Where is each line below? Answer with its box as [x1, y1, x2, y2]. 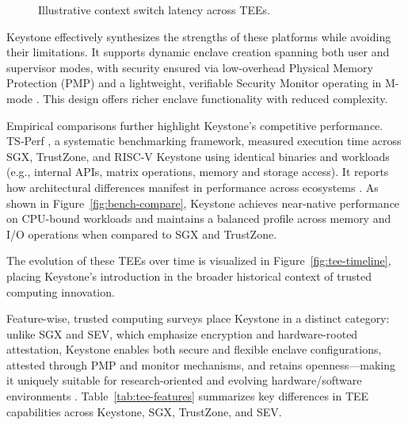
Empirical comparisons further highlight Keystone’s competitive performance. [6, 117, 383, 133]
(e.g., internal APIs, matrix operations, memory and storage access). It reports [6, 163, 389, 180]
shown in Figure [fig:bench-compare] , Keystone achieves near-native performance [6, 194, 400, 211]
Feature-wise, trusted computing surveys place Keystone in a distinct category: [6, 310, 390, 327]
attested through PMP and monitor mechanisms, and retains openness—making [6, 356, 395, 373]
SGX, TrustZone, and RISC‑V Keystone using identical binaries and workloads [6, 147, 390, 164]
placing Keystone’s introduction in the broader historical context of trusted [6, 267, 372, 284]
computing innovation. [6, 283, 115, 300]
